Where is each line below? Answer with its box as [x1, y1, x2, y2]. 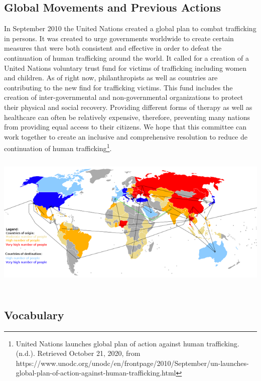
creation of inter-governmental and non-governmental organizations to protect [4, 92, 243, 102]
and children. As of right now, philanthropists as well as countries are [4, 72, 218, 83]
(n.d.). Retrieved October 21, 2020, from [16, 348, 141, 358]
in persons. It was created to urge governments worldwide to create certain [4, 33, 234, 43]
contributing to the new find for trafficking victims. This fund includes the [4, 82, 233, 92]
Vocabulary [4, 307, 64, 322]
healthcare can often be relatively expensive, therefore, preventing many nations [4, 111, 250, 122]
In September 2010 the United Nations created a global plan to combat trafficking [4, 23, 256, 34]
